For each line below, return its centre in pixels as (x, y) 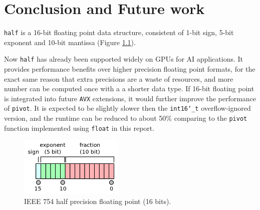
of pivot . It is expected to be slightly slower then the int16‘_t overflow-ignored (127, 108)
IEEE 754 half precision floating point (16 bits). (98, 201)
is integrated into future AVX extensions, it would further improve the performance (130, 98)
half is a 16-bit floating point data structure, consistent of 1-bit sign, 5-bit (119, 32)
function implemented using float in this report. (79, 128)
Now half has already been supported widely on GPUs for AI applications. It (124, 59)
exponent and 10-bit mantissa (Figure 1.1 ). (70, 42)
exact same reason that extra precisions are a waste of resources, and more (119, 78)
